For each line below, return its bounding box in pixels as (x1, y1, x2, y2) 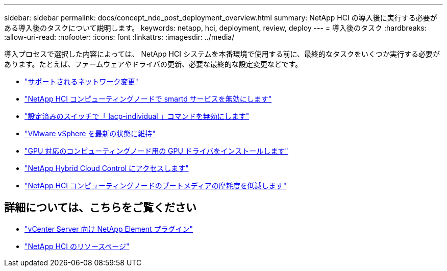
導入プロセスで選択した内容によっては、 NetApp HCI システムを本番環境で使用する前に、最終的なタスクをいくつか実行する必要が (4, 50, 440, 58)
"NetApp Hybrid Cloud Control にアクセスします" (24, 164, 189, 173)
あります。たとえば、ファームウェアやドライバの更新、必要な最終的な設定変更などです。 (4, 60, 303, 68)
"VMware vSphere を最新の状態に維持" (24, 129, 156, 138)
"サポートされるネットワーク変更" (24, 77, 139, 86)
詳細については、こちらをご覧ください (4, 201, 196, 214)
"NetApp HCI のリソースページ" (24, 241, 130, 251)
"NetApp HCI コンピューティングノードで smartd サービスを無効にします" (24, 94, 272, 103)
